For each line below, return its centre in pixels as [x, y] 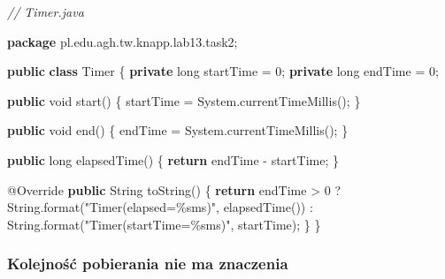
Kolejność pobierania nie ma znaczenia [148, 264]
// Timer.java [46, 11]
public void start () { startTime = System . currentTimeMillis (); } [184, 100]
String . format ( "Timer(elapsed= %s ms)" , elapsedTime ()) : [160, 207]
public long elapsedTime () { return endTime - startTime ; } [173, 159]
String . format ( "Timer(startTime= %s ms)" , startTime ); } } [164, 224]
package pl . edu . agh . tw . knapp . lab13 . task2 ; [123, 41]
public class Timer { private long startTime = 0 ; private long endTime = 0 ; [223, 71]
